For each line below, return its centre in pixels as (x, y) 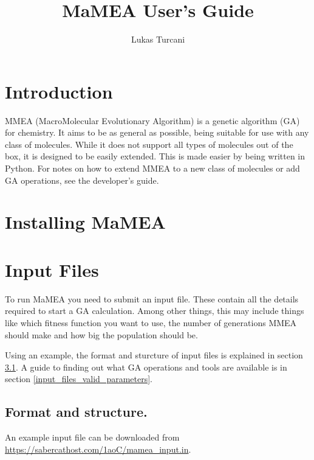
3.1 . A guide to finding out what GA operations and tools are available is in (146, 367)
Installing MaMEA (85, 222)
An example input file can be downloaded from (92, 437)
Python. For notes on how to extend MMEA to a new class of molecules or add (152, 168)
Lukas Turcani (158, 39)
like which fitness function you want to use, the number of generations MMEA (151, 322)
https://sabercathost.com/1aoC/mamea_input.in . (98, 449)
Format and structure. (76, 412)
